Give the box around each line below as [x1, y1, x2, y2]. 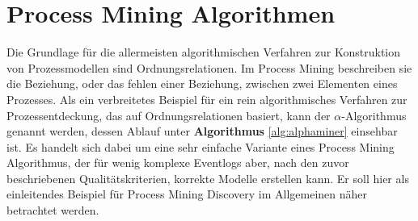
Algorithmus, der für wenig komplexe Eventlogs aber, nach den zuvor [6, 154, 349, 171]
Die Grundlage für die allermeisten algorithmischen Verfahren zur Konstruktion [6, 44, 401, 60]
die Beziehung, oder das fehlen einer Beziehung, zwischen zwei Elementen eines [6, 75, 398, 92]
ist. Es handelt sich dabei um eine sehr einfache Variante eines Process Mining [6, 138, 395, 155]
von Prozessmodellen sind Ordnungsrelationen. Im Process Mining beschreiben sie [6, 59, 412, 76]
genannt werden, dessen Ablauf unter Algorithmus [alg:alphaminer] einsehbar [6, 123, 398, 140]
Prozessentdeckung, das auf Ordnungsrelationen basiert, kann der [6, 106, 331, 123]
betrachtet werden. [6, 202, 99, 219]
